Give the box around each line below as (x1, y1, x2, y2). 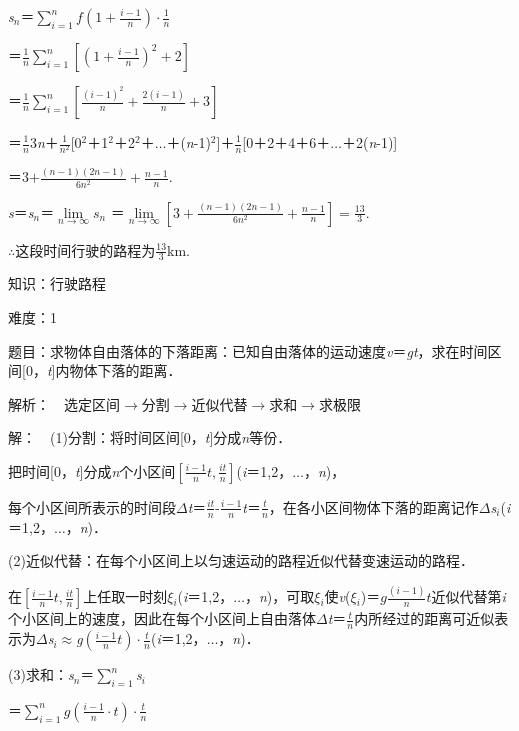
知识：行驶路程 (8, 273, 106, 294)
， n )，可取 (244, 586, 315, 607)
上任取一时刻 (83, 586, 168, 607)
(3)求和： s (8, 664, 74, 685)
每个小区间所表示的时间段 (8, 496, 176, 517)
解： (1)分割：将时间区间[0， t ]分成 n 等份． (8, 427, 292, 448)
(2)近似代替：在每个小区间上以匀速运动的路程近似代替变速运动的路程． (8, 550, 474, 571)
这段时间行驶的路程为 (15, 239, 156, 260)
